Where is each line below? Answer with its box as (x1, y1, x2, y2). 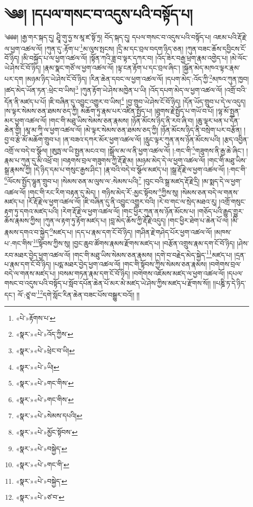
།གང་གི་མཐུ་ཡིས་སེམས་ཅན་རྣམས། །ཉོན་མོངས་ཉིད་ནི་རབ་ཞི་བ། (49, 115, 194, 125)
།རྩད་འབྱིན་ (222, 134, 249, 144)
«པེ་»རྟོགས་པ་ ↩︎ (16, 312, 56, 323)
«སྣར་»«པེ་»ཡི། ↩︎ (16, 361, 59, 372)
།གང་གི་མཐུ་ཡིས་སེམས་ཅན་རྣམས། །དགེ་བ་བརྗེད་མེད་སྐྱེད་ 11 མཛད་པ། (72, 248, 232, 260)
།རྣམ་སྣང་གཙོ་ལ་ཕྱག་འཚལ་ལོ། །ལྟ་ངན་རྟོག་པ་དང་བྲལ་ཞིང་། (43, 62, 180, 72)
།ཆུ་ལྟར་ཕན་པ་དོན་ (196, 115, 240, 125)
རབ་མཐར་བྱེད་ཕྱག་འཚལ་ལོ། (4, 249, 71, 260)
